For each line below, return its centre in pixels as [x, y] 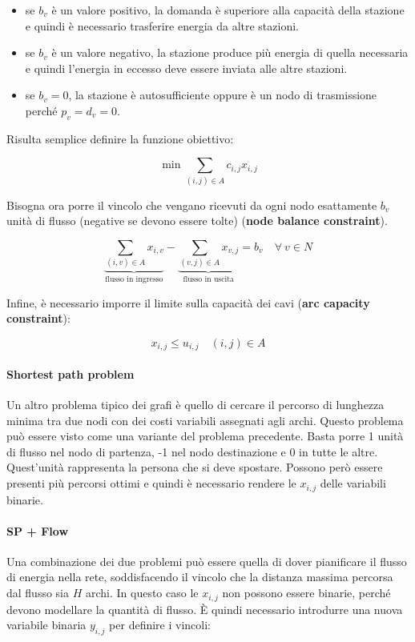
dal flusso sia [38, 593]
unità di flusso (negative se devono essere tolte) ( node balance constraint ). [197, 221]
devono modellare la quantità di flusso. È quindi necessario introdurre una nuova [205, 609]
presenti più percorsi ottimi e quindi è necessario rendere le [151, 483]
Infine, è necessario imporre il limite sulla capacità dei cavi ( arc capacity [188, 302]
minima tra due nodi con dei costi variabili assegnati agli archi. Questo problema [205, 420]
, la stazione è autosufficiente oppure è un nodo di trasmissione [223, 95]
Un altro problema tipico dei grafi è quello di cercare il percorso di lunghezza [195, 405]
